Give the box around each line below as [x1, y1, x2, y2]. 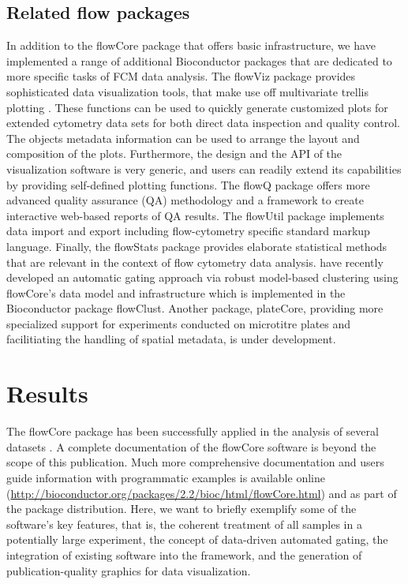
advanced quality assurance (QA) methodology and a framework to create [6, 192, 364, 208]
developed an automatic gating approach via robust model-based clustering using [6, 269, 399, 286]
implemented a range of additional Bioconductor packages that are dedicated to [6, 52, 392, 69]
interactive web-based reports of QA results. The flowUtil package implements [6, 207, 384, 223]
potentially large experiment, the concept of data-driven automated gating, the [6, 531, 388, 548]
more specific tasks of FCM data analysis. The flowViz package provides [6, 68, 356, 84]
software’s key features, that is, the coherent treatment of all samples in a [6, 515, 362, 532]
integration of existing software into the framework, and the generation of [6, 546, 362, 563]
